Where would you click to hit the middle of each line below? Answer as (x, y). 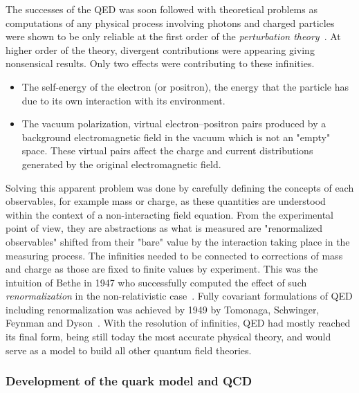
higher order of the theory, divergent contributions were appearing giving (160, 49)
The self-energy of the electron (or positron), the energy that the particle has (185, 86)
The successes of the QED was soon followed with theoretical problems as (162, 9)
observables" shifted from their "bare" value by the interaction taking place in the (178, 241)
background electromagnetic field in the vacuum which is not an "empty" (176, 137)
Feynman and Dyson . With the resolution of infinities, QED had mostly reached (178, 323)
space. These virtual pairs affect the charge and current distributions (167, 150)
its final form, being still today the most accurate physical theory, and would (168, 337)
